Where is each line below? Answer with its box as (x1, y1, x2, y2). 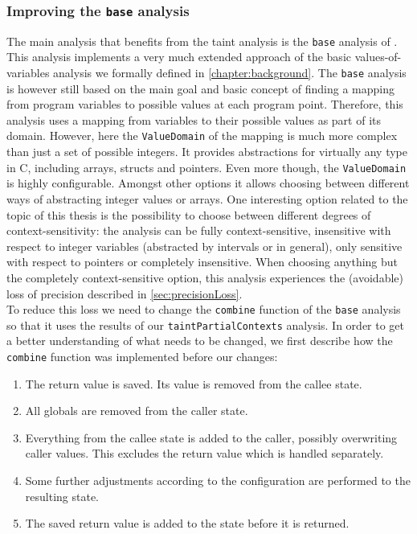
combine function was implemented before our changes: (6, 348, 278, 365)
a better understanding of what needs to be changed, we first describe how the (6, 332, 393, 349)
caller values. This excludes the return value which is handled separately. (25, 445, 384, 462)
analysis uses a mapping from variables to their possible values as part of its (6, 111, 382, 128)
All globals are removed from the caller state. (25, 402, 248, 419)
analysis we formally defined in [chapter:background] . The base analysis (53, 64, 407, 81)
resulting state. (25, 487, 99, 504)
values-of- (354, 48, 402, 65)
